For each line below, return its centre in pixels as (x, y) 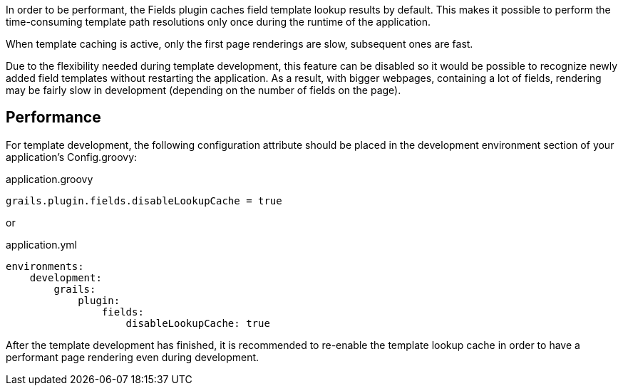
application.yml (41, 244)
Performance (53, 118)
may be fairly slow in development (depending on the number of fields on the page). (204, 90)
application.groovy (50, 179)
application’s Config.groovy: (72, 157)
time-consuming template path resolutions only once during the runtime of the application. (218, 22)
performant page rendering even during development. (133, 357)
